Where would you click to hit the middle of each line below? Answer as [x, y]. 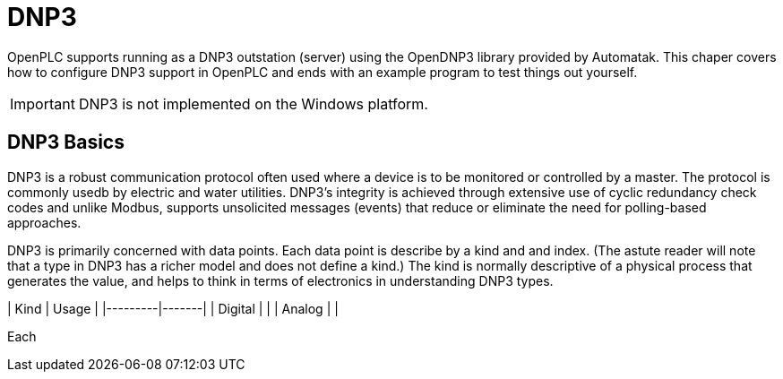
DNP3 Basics [66, 142]
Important [43, 103]
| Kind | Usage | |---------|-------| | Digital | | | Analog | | [173, 308]
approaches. [44, 222]
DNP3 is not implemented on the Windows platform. [253, 103]
